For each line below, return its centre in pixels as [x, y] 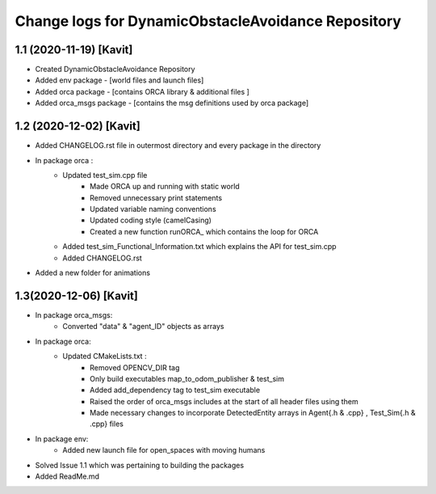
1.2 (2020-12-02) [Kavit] [78, 127]
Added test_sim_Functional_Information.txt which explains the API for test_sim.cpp [199, 247]
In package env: [62, 439]
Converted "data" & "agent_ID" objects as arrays [143, 327]
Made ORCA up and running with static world [165, 187]
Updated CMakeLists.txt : [105, 357]
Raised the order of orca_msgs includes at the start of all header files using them [224, 401]
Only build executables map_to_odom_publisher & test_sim [187, 378]
